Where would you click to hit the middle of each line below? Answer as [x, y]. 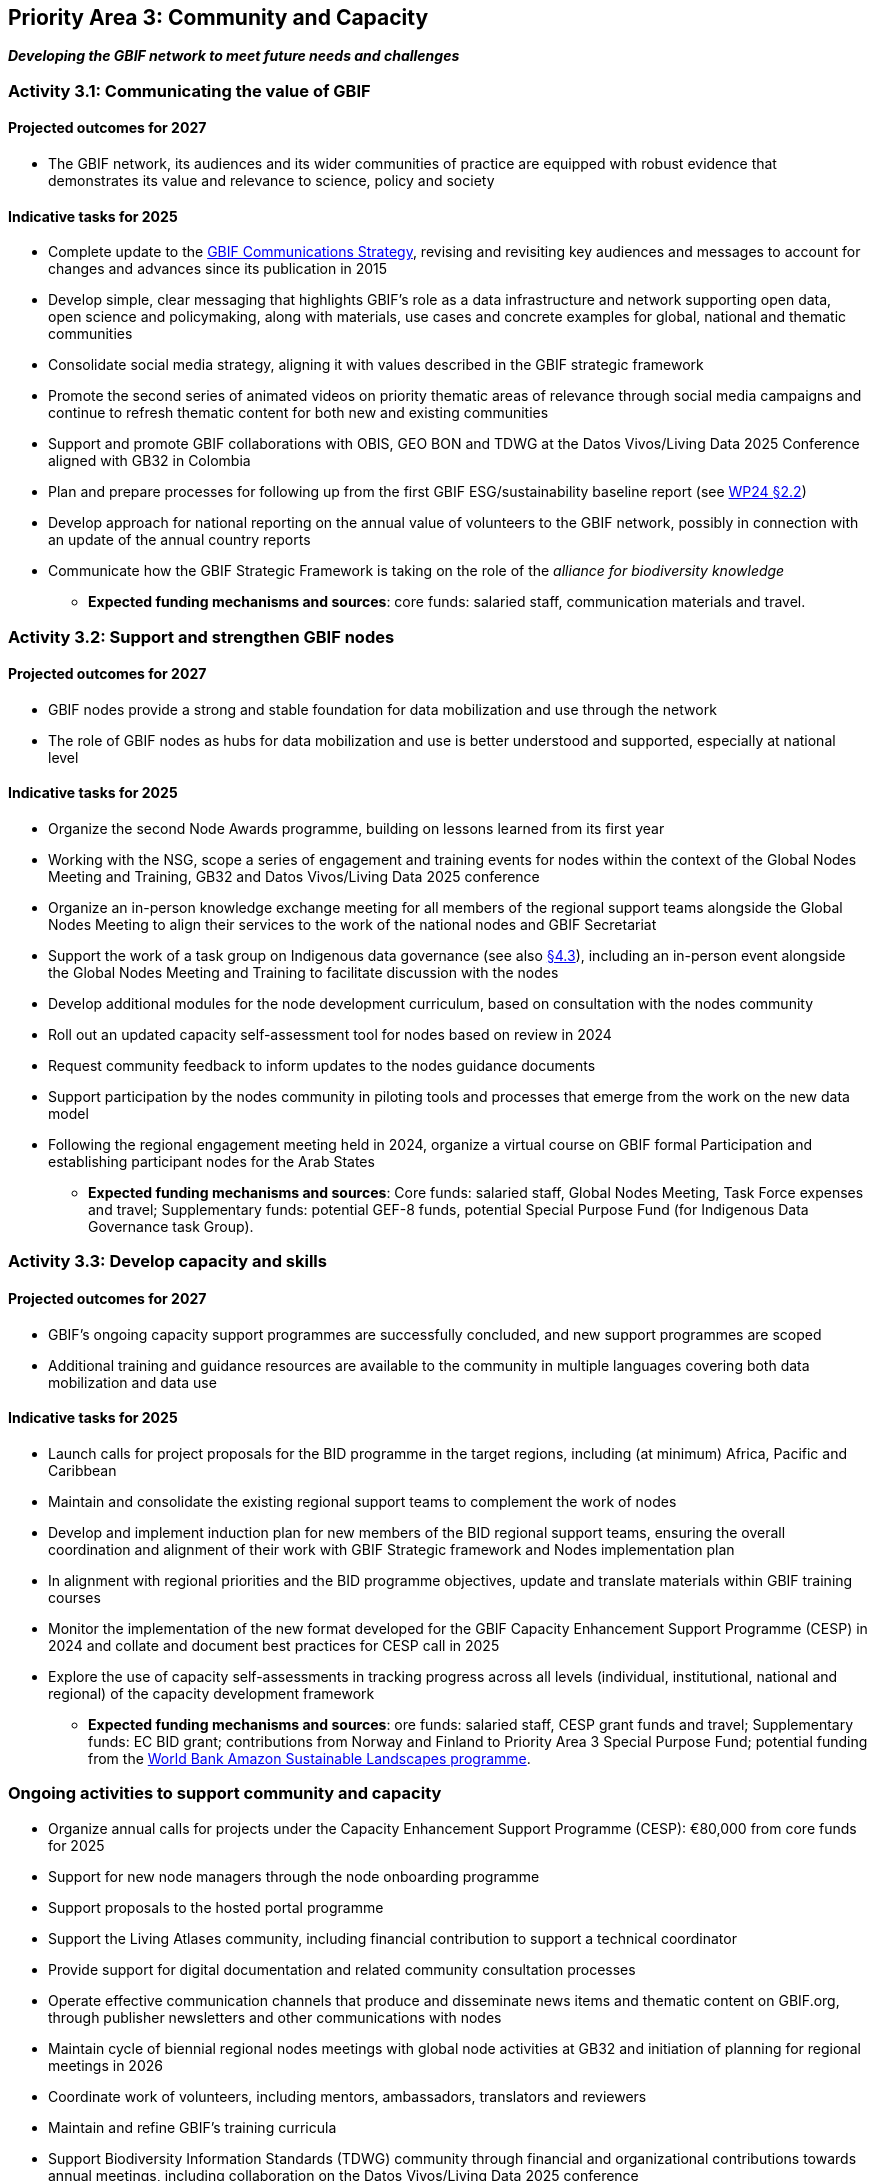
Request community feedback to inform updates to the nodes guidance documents [322, 1066]
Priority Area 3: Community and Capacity [218, 17]
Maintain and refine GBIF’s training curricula [192, 2127]
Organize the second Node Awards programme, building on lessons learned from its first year [356, 829]
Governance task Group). [171, 1227]
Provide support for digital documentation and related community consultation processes [342, 1969]
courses [74, 1597]
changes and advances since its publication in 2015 [218, 269]
